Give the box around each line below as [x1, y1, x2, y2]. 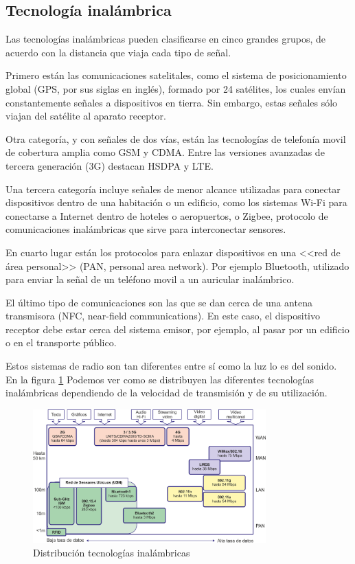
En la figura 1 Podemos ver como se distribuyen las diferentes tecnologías [5, 372, 314, 386]
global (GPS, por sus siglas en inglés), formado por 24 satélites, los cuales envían [5, 81, 346, 95]
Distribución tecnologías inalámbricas [33, 545, 190, 559]
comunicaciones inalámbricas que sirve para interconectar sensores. [5, 222, 286, 236]
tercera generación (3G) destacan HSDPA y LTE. [5, 158, 214, 172]
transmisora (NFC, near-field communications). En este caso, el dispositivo [5, 308, 320, 323]
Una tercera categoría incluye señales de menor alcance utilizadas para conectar [5, 181, 341, 196]
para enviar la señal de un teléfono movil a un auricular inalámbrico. [5, 272, 295, 286]
